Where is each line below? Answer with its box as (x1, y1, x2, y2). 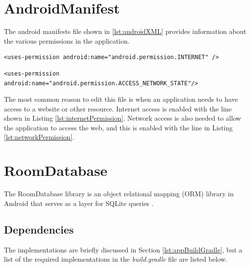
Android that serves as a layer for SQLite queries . (4, 198, 154, 208)
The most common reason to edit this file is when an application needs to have (4, 94, 238, 104)
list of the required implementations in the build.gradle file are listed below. (4, 254, 228, 264)
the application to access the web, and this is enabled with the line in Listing (4, 122, 233, 132)
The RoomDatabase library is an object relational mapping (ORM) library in (4, 188, 234, 199)
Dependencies (4, 221, 74, 236)
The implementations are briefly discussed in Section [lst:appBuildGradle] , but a (4, 244, 243, 254)
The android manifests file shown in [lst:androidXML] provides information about (4, 26, 247, 36)
